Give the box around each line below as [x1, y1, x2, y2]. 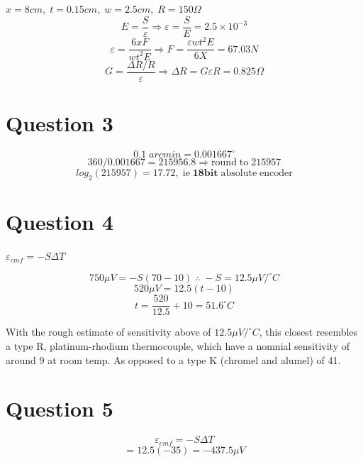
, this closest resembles [259, 324, 358, 339]
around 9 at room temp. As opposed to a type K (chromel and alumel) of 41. [6, 352, 341, 367]
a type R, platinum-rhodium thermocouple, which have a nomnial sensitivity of [6, 338, 350, 353]
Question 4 [6, 207, 113, 236]
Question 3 [6, 108, 113, 137]
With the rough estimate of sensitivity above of [6, 324, 211, 339]
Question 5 [6, 394, 113, 423]
